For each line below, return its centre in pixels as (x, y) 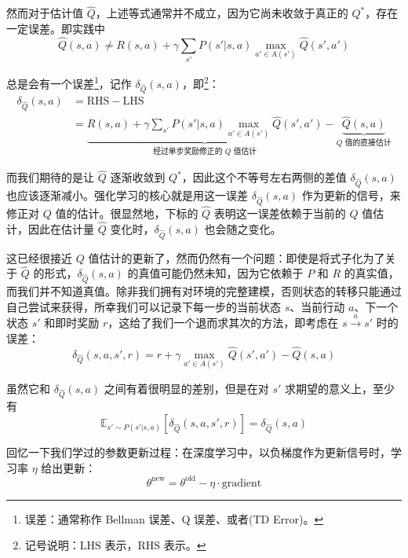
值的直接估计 (368, 143)
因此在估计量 (61, 228)
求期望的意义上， (329, 388)
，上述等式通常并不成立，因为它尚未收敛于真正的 (222, 13)
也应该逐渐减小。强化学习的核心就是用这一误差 (127, 195)
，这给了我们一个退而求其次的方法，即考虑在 (223, 323)
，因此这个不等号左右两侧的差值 (264, 177)
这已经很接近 (39, 257)
